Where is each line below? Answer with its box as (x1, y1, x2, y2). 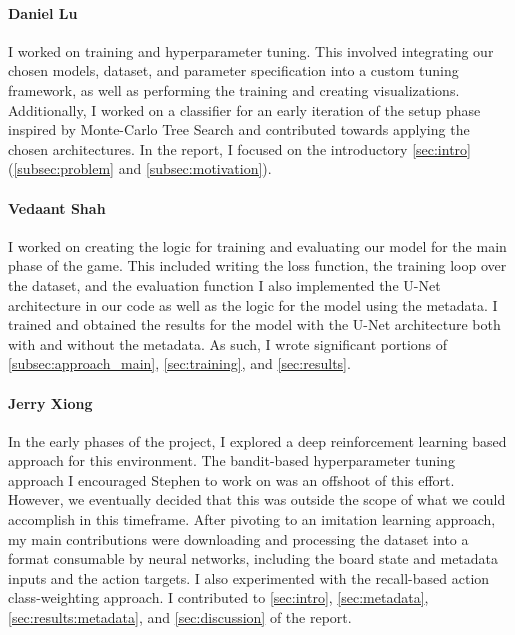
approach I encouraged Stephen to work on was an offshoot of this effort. (8, 469, 455, 490)
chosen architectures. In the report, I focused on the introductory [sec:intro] (8, 138, 471, 159)
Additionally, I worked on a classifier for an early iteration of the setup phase (8, 99, 481, 120)
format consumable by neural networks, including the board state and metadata (8, 548, 499, 569)
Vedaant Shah (8, 197, 106, 218)
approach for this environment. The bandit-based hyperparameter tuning (8, 450, 455, 471)
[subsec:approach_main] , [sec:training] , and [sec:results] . (8, 353, 351, 374)
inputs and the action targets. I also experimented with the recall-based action (8, 567, 490, 588)
